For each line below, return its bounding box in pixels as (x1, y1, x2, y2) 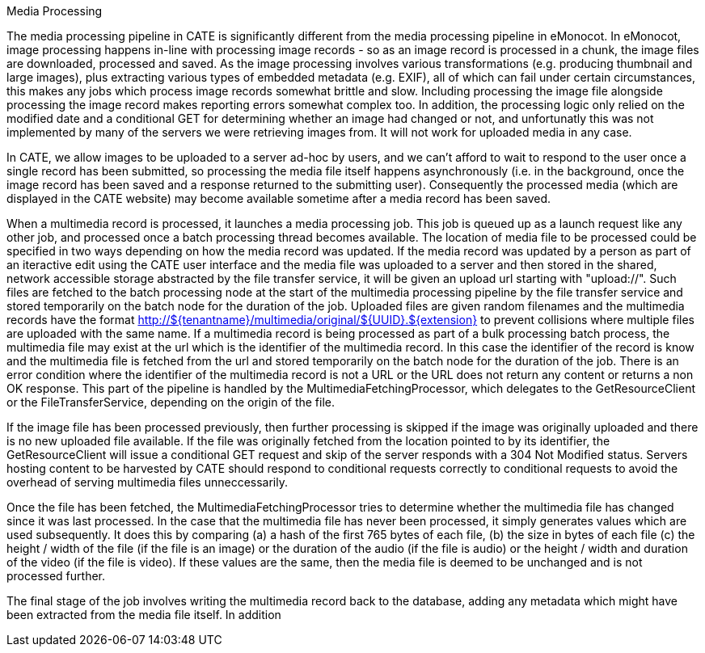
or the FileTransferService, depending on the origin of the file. (6, 395, 336, 409)
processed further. (6, 569, 106, 583)
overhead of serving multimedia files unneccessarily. (6, 475, 288, 489)
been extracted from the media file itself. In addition (6, 608, 281, 621)
